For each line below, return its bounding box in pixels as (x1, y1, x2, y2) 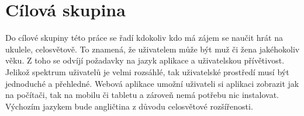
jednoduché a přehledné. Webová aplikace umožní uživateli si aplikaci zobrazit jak (5, 77, 299, 89)
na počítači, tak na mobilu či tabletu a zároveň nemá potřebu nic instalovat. (5, 89, 279, 101)
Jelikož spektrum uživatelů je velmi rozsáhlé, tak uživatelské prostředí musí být (5, 65, 289, 78)
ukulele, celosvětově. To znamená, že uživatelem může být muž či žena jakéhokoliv (5, 43, 300, 55)
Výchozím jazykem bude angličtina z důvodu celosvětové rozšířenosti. (5, 100, 253, 112)
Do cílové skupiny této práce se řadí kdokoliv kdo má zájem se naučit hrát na (5, 31, 283, 44)
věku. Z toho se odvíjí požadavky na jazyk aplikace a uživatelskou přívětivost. (5, 54, 285, 66)
